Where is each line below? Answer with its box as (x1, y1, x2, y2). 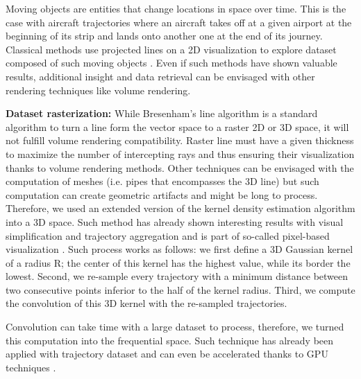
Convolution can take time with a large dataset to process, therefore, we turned (6, 319, 344, 334)
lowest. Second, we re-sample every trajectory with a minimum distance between (6, 269, 349, 283)
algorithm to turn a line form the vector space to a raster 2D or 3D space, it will (6, 119, 349, 134)
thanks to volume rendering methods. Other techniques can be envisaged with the (6, 160, 354, 175)
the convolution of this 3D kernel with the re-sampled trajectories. (6, 296, 287, 310)
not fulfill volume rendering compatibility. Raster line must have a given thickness (6, 133, 354, 148)
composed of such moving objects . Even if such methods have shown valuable (6, 55, 337, 70)
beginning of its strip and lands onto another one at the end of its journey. (6, 28, 323, 43)
